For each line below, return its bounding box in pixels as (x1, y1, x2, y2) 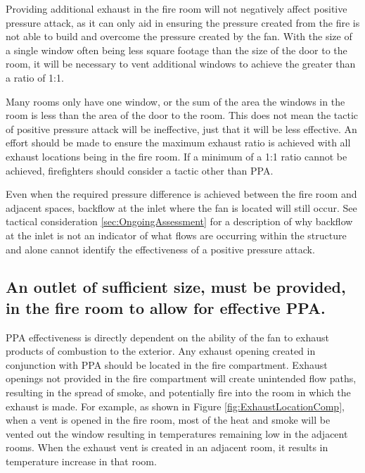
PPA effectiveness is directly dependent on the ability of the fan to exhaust (6, 329, 330, 344)
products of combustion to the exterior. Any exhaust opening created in (6, 343, 316, 358)
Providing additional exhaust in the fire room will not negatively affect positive (6, 1, 347, 15)
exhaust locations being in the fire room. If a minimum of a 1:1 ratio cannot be (6, 149, 347, 163)
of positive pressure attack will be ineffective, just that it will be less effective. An (6, 121, 357, 136)
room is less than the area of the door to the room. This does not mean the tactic (6, 108, 358, 122)
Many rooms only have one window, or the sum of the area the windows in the (6, 94, 345, 108)
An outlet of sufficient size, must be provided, (6, 276, 346, 298)
